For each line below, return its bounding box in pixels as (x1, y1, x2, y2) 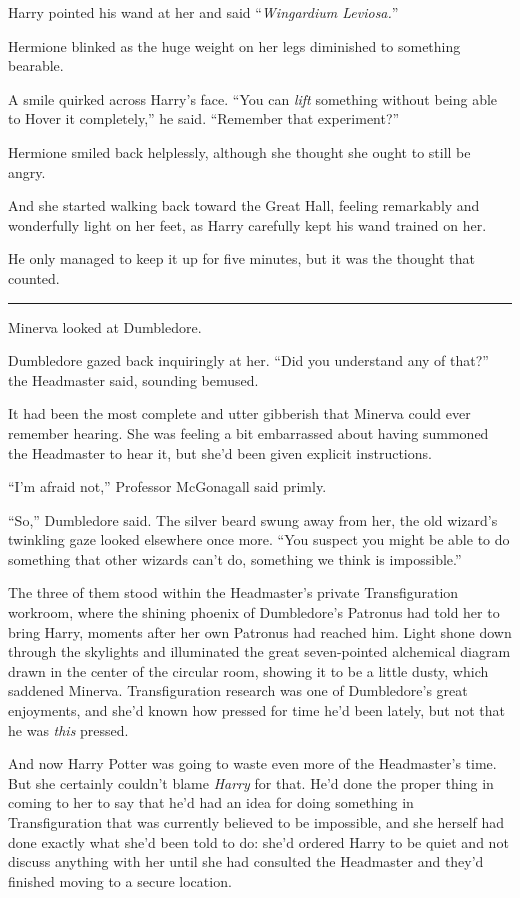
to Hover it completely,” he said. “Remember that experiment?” (8, 108, 400, 129)
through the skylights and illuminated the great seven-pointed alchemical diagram (8, 641, 511, 662)
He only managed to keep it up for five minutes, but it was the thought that (8, 248, 475, 269)
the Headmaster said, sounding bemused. (8, 369, 259, 390)
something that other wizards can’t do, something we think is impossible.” (8, 548, 462, 569)
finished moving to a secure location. (8, 870, 232, 891)
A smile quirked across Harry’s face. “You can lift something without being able (8, 88, 498, 109)
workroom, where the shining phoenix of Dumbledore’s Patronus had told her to (8, 602, 500, 623)
